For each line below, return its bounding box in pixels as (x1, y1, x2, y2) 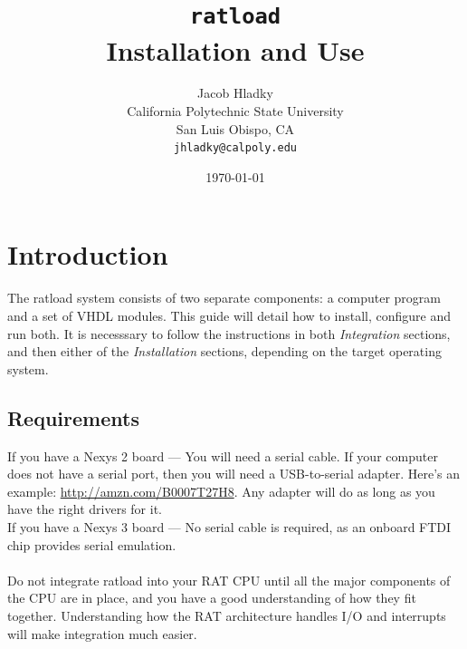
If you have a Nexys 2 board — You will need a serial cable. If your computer (7, 446, 438, 465)
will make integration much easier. (7, 624, 197, 643)
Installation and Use (106, 31, 365, 68)
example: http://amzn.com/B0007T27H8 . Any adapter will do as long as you (7, 481, 435, 500)
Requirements (7, 403, 139, 431)
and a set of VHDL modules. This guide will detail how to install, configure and (7, 306, 451, 324)
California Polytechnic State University (127, 102, 344, 121)
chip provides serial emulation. (7, 535, 176, 554)
